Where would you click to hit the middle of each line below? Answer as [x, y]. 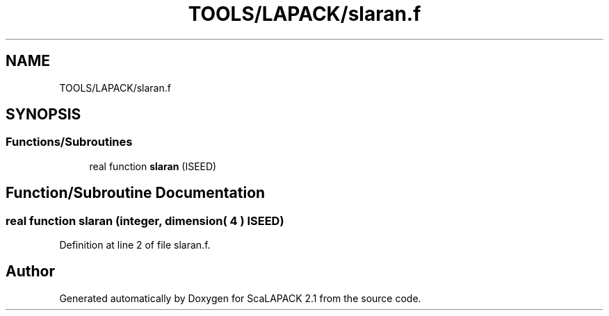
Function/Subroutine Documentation [136, 193]
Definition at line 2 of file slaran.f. [135, 245]
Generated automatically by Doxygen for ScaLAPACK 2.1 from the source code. [240, 298]
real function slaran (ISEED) [153, 166]
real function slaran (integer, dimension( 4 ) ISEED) [145, 221]
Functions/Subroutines [69, 142]
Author [30, 272]
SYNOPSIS [43, 115]
